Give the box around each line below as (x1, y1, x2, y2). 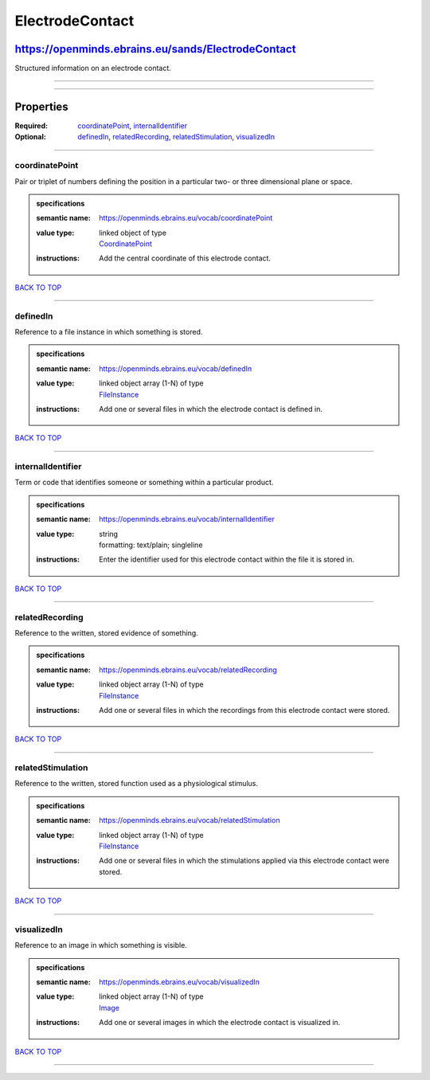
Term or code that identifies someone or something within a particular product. (14, 478, 274, 487)
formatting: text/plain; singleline (99, 540, 203, 550)
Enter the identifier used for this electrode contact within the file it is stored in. (99, 554, 354, 565)
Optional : (14, 132, 47, 142)
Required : (14, 120, 48, 131)
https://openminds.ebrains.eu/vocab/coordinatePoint (99, 213, 273, 223)
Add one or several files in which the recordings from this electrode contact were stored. (99, 705, 390, 714)
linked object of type (99, 228, 167, 237)
